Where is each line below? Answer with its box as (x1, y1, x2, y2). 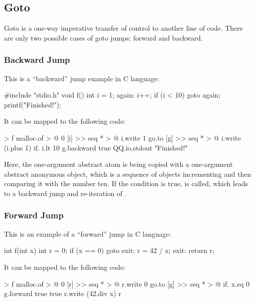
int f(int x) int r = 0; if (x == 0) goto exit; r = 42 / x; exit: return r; (4, 245, 214, 255)
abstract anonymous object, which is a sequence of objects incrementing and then (4, 168, 251, 179)
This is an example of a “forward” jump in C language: (4, 228, 171, 239)
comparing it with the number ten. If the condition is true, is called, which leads (4, 178, 248, 189)
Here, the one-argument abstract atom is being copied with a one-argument (4, 159, 233, 169)
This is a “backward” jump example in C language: (4, 73, 159, 83)
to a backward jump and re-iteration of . (4, 188, 127, 198)
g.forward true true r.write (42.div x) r (4, 288, 121, 299)
